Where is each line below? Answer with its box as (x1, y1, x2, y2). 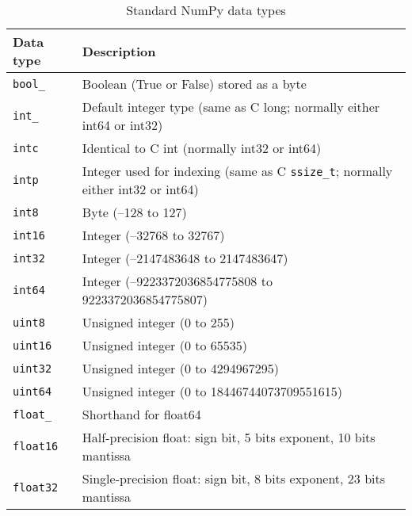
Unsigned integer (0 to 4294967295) (82, 359, 279, 377)
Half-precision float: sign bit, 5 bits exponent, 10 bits (82, 428, 376, 446)
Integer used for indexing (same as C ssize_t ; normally (82, 162, 393, 180)
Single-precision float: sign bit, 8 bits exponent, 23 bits (82, 469, 386, 487)
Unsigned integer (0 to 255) (82, 313, 235, 331)
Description (82, 41, 156, 60)
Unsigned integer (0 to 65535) (82, 336, 247, 354)
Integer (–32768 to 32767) (82, 226, 225, 244)
